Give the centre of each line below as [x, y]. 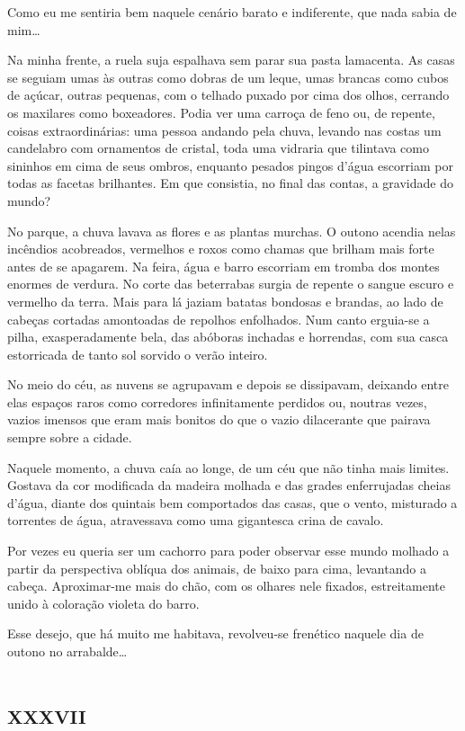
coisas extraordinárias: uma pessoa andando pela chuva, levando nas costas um [224, 130]
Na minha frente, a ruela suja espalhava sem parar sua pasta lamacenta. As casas [231, 60]
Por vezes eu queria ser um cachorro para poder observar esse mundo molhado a [228, 551]
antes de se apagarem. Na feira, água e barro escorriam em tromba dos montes [224, 266]
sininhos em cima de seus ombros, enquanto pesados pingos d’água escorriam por [230, 165]
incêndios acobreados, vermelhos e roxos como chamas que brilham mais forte [221, 249]
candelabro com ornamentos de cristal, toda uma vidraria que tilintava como [218, 148]
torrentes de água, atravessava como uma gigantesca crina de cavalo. [196, 520]
